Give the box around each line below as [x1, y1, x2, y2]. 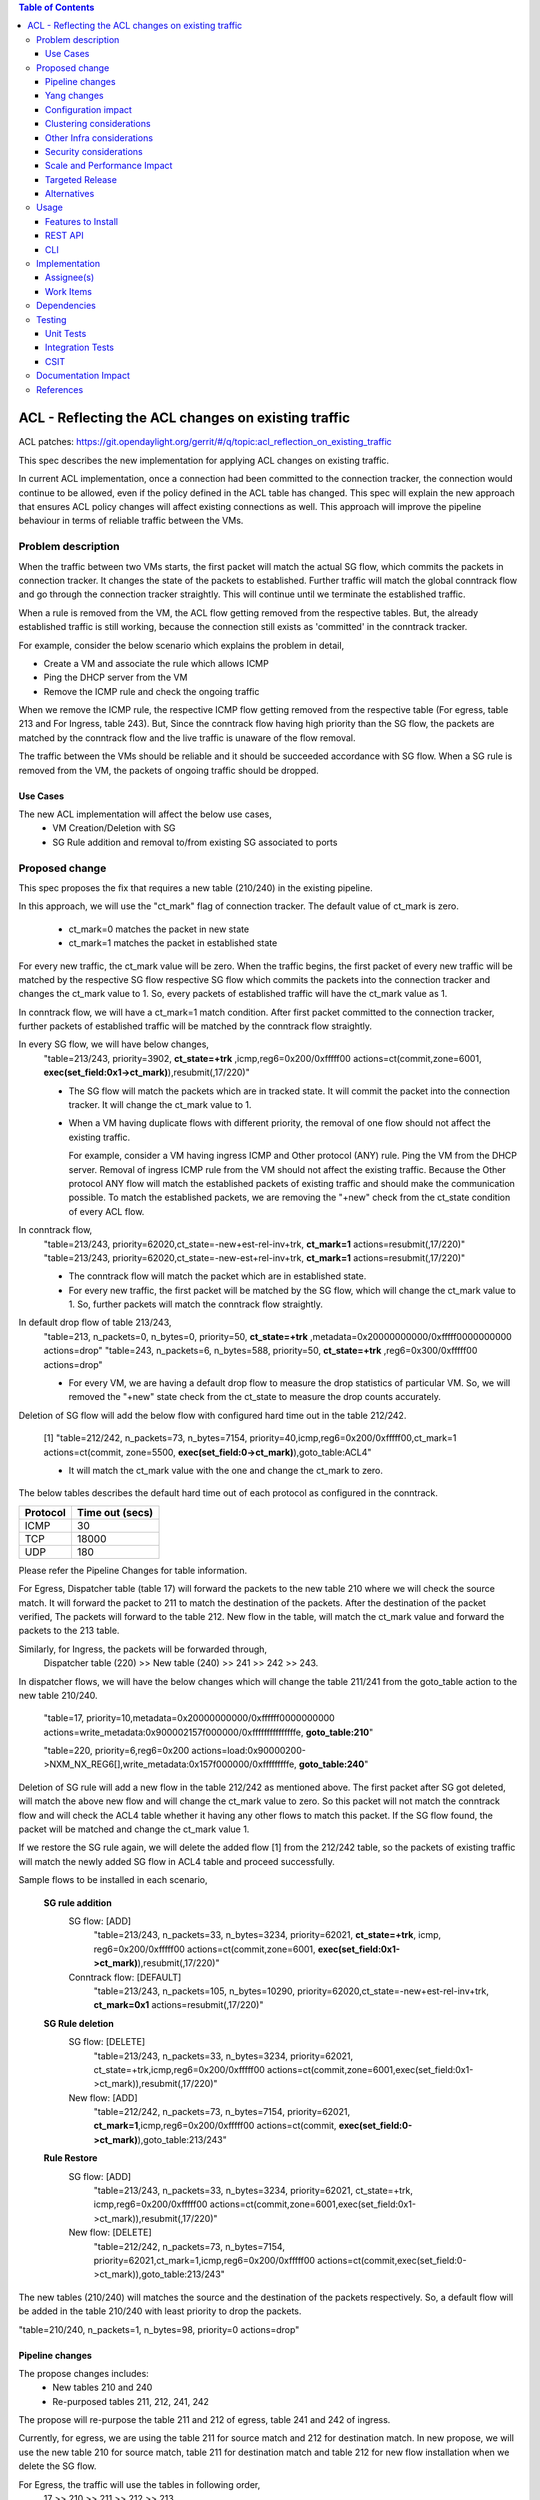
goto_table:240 [298, 1758, 365, 1770]
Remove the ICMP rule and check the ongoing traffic [43, 685, 260, 697]
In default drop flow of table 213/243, [18, 1316, 172, 1329]
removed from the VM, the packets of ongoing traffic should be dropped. [18, 764, 319, 776]
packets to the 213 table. [18, 1625, 120, 1637]
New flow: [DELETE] [68, 2226, 152, 2239]
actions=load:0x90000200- [191, 1745, 307, 1757]
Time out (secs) [76, 1505, 154, 1519]
